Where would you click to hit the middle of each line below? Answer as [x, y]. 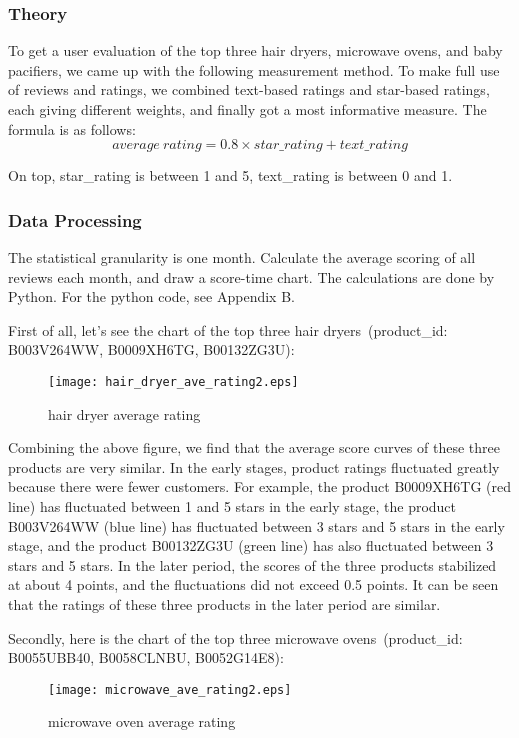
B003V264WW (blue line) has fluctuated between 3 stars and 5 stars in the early [256, 525]
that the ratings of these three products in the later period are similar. [224, 603]
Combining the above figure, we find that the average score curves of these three [254, 447]
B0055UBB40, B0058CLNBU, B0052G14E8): [146, 657]
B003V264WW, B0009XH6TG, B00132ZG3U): [151, 349]
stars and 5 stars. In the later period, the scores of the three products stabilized [252, 564]
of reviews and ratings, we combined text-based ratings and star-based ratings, [249, 89]
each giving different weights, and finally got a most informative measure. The [247, 109]
